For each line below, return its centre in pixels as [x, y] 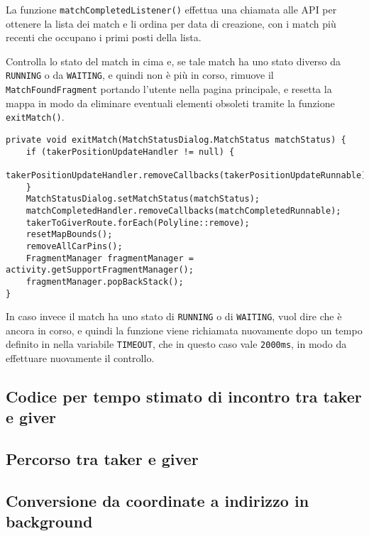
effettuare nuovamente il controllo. [80, 358]
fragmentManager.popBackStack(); [105, 281]
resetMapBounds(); [69, 235]
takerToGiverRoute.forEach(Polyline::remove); [138, 223]
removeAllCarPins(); [74, 246]
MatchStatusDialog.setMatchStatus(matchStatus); [143, 199]
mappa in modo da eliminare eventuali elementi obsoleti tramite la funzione [170, 103]
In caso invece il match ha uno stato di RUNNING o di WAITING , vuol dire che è [174, 316]
